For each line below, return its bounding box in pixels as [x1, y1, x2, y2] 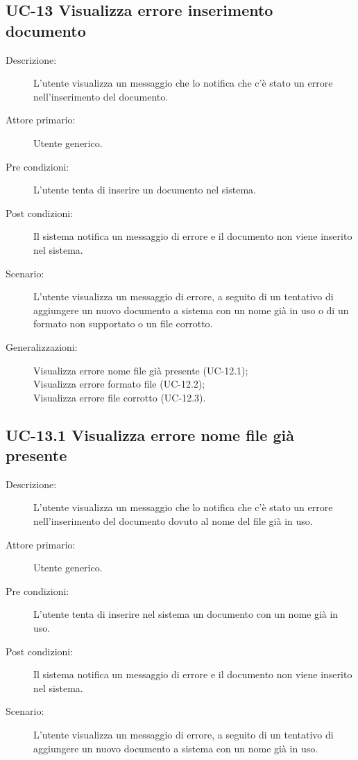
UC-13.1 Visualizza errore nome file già [6, 424, 294, 445]
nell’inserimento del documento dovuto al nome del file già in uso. [33, 514, 313, 528]
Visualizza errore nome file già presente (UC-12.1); [33, 363, 248, 377]
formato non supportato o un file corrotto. [33, 316, 213, 331]
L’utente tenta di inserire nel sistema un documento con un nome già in [33, 607, 339, 621]
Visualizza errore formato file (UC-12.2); [33, 377, 205, 391]
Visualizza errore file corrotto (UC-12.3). [33, 390, 206, 404]
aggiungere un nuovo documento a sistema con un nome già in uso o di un [33, 302, 349, 317]
